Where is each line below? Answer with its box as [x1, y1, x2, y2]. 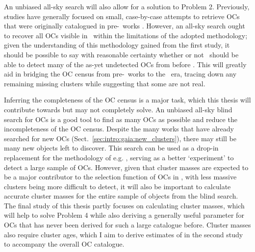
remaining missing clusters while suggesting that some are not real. [4, 78, 205, 88]
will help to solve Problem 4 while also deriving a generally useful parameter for [4, 210, 244, 220]
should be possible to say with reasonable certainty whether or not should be [4, 49, 239, 59]
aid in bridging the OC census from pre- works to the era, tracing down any [4, 69, 237, 79]
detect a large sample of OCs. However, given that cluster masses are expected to [4, 162, 249, 172]
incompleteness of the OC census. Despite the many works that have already [4, 124, 234, 134]
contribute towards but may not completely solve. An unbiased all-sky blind [4, 104, 232, 114]
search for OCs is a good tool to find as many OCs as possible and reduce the [4, 114, 237, 124]
